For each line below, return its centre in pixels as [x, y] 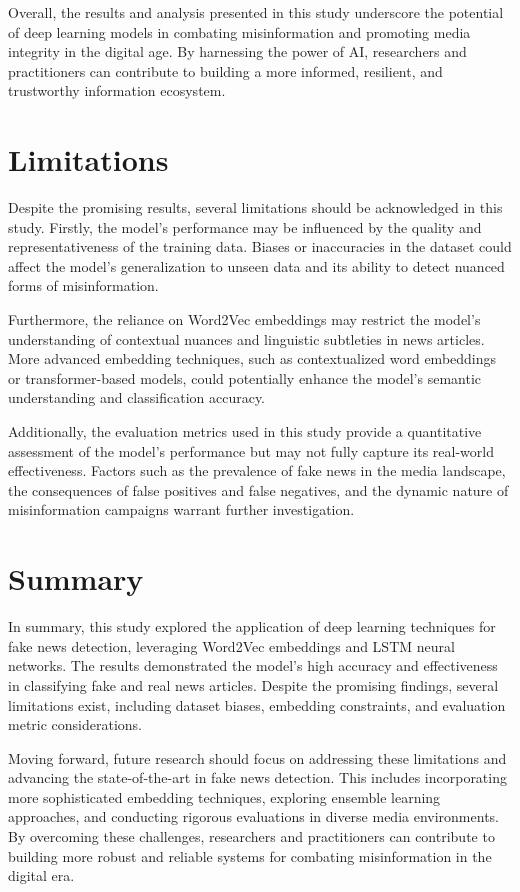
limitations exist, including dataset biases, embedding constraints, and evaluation [257, 704]
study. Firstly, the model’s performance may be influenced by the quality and [245, 226]
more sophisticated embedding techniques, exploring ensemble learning [224, 796]
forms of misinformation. [83, 285]
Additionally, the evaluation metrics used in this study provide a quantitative [245, 431]
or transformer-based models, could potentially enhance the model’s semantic [245, 377]
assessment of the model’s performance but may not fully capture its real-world [251, 450]
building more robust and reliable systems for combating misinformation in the [250, 855]
